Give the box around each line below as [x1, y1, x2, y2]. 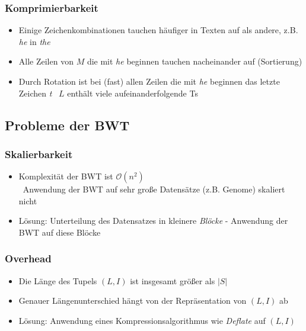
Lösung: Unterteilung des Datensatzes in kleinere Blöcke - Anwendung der [18, 214, 288, 227]
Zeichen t [18, 86, 52, 99]
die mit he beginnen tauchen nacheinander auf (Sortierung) [87, 55, 302, 68]
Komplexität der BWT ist [18, 170, 113, 182]
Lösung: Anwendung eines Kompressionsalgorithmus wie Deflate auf [18, 314, 266, 326]
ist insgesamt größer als [130, 274, 215, 287]
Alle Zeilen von [18, 55, 74, 68]
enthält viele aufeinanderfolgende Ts [67, 86, 198, 99]
